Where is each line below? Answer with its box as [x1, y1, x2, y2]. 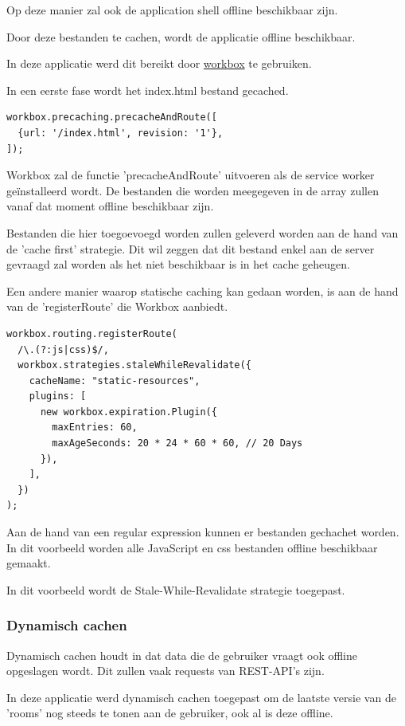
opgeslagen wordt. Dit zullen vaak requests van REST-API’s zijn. [6, 662, 325, 679]
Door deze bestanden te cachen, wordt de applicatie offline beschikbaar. [6, 28, 356, 45]
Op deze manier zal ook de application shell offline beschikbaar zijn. [6, 2, 338, 18]
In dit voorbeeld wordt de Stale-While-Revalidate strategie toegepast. [6, 581, 345, 598]
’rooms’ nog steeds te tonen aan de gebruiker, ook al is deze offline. [6, 704, 333, 721]
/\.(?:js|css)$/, [18, 343, 109, 355]
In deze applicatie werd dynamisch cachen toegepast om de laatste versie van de [6, 689, 396, 705]
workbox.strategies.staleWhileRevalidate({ [18, 359, 251, 371]
